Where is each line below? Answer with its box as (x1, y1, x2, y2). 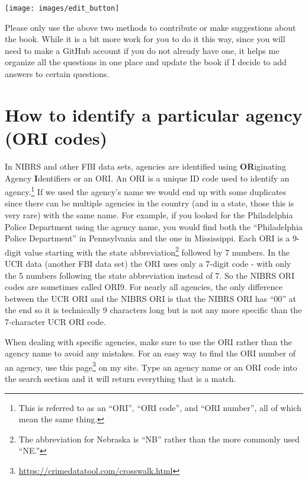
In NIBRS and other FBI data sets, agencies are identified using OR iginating (5, 160, 286, 172)
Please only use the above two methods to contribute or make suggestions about (5, 21, 296, 33)
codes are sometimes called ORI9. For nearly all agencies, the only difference (5, 281, 283, 293)
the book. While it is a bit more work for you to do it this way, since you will (5, 33, 285, 45)
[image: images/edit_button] (5, 4, 120, 12)
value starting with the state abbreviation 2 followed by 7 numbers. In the (24, 244, 290, 258)
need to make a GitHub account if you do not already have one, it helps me (5, 44, 280, 56)
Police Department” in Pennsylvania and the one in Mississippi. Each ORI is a (5, 232, 290, 244)
